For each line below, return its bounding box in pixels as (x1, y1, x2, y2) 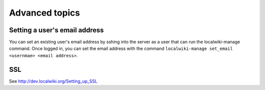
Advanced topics (9, 7, 80, 18)
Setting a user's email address (9, 26, 104, 34)
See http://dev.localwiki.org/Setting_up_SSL (9, 78, 98, 84)
